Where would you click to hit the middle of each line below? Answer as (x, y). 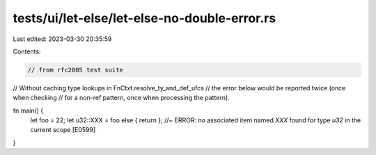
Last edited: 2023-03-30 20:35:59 (62, 39)
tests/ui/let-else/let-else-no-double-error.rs (144, 18)
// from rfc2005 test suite (75, 70)
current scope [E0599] (63, 130)
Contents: (27, 51)
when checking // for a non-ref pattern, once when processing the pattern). (121, 98)
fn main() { (28, 111)
